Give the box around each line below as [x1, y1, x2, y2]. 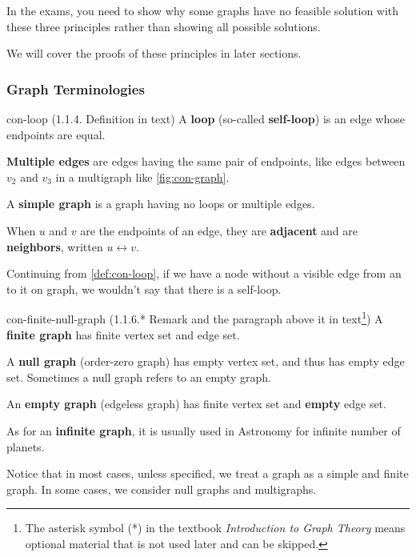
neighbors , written [6, 238, 103, 254]
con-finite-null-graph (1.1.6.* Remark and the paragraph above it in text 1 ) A [6, 308, 383, 327]
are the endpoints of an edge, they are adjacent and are [80, 222, 358, 238]
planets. [6, 438, 45, 455]
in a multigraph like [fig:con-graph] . [55, 168, 230, 185]
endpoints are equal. [6, 126, 106, 142]
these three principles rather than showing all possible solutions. [6, 18, 321, 34]
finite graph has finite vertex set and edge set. [6, 326, 240, 343]
